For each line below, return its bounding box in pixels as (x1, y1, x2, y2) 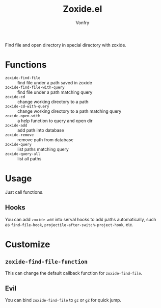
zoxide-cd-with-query (5, 104, 50, 109)
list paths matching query (17, 146, 69, 152)
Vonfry (75, 20, 90, 26)
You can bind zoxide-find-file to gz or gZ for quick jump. (5, 297, 122, 303)
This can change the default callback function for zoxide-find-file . (5, 270, 142, 276)
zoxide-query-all (5, 151, 41, 156)
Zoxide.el (63, 3, 102, 15)
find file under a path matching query (17, 89, 93, 95)
